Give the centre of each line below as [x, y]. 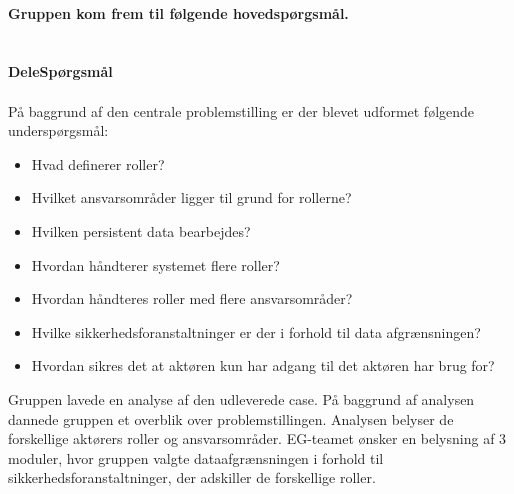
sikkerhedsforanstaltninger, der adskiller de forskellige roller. [192, 477]
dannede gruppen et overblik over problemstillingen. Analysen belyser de [231, 418]
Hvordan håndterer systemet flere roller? [155, 264]
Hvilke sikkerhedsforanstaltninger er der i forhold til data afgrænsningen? [256, 331]
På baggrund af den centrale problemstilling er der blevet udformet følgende [241, 110]
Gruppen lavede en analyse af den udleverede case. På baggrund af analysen [241, 398]
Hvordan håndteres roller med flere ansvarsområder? [192, 298]
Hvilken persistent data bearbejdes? [141, 230]
